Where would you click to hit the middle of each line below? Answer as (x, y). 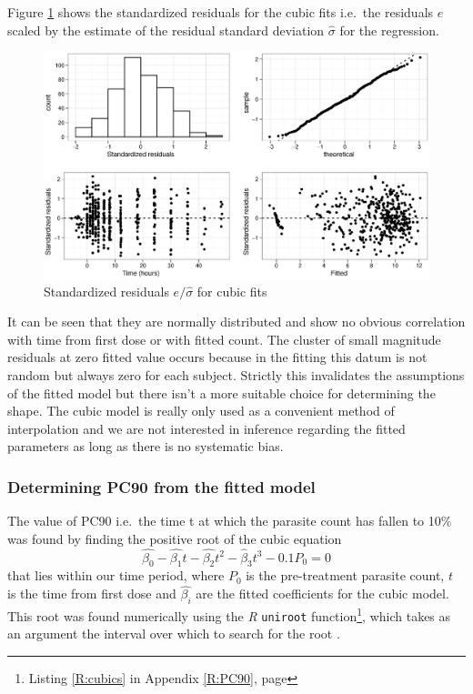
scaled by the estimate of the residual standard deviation (166, 30)
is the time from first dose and (92, 593)
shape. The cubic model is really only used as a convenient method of (201, 411)
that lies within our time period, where (116, 575)
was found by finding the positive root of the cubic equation (175, 538)
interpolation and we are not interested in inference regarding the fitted (206, 428)
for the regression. (389, 30)
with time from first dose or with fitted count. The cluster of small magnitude (224, 339)
